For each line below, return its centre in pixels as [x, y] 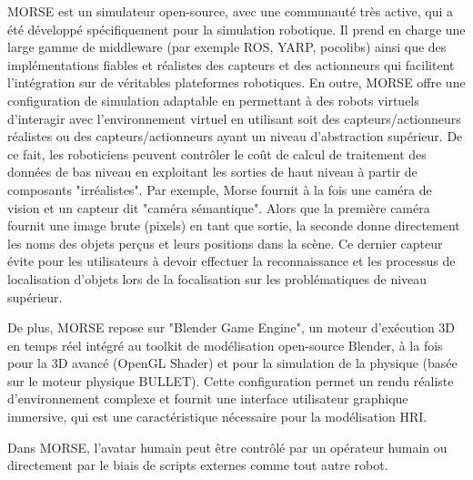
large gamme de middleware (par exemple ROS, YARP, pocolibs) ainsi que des [227, 47]
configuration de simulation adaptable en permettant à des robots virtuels [213, 100]
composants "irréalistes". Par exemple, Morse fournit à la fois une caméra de [220, 189]
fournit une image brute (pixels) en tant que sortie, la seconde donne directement [234, 225]
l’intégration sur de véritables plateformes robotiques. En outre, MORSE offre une [236, 82]
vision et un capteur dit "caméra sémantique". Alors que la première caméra [219, 207]
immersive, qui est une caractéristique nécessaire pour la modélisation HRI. [217, 417]
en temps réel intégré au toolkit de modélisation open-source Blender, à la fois [225, 345]
